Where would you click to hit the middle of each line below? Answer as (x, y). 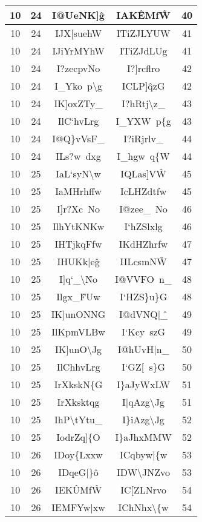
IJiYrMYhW (78, 51)
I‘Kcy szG (143, 332)
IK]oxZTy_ (78, 103)
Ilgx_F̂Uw (78, 296)
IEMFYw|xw (78, 507)
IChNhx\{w (143, 507)
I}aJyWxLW (144, 384)
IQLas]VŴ (143, 173)
